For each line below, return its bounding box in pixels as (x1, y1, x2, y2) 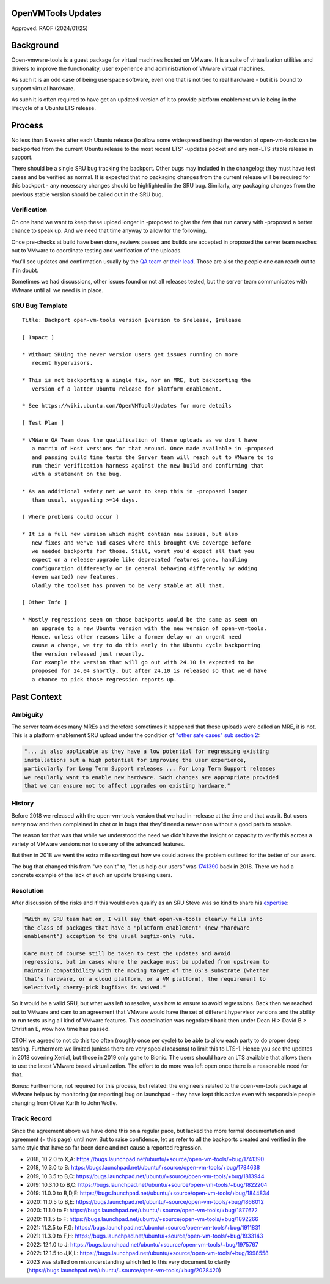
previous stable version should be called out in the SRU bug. (11, 190, 164, 198)
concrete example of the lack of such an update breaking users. (11, 871, 172, 879)
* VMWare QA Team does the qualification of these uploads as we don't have (22, 436, 258, 443)
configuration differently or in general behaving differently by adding (31, 565, 258, 571)
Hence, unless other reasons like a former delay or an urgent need (31, 633, 241, 640)
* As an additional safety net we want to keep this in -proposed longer (22, 488, 248, 495)
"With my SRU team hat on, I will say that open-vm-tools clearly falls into (24, 915, 263, 923)
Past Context (11, 691, 62, 702)
